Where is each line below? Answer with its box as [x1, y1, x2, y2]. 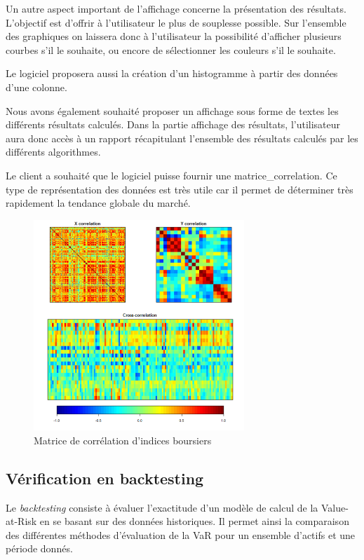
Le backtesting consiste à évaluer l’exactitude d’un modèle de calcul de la [6, 500, 318, 514]
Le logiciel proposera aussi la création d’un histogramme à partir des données [6, 66, 338, 81]
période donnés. [6, 541, 73, 556]
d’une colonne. [6, 79, 67, 94]
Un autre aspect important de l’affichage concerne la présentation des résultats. [6, 1, 346, 15]
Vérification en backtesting [6, 467, 204, 489]
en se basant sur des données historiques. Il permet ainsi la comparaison [39, 514, 349, 528]
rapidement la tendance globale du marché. [6, 196, 191, 210]
